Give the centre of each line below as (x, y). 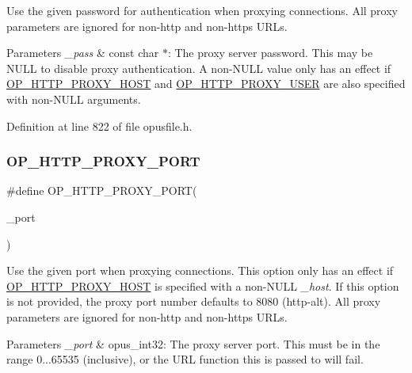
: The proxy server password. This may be (270, 53)
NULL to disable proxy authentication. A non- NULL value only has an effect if (199, 68)
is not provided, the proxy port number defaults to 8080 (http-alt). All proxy (194, 301)
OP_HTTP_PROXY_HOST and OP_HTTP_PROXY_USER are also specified (206, 84)
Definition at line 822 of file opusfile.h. (99, 126)
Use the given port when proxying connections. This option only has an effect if (200, 270)
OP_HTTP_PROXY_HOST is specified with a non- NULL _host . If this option (203, 285)
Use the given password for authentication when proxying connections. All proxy (202, 10)
